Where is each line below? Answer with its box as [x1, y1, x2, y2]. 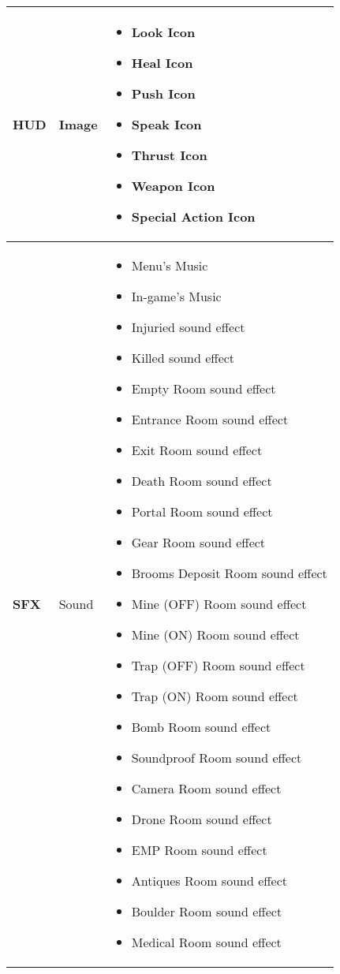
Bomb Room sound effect [131, 718, 271, 736]
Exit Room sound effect [131, 441, 263, 459]
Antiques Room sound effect [131, 871, 288, 890]
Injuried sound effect [131, 318, 245, 336]
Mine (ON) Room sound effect [131, 625, 300, 644]
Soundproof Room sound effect [131, 748, 302, 767]
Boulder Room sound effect [131, 902, 282, 920]
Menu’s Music [131, 256, 208, 274]
